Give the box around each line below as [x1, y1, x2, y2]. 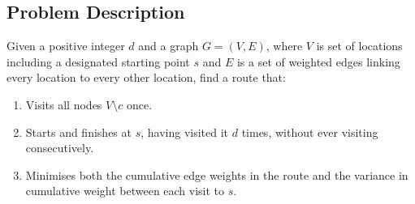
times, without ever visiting [241, 123, 378, 140]
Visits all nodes [25, 96, 102, 113]
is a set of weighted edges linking [236, 53, 400, 70]
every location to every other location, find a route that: [6, 69, 286, 86]
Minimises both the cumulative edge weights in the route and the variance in [25, 166, 409, 183]
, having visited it [140, 123, 229, 140]
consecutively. [25, 139, 94, 156]
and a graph [138, 37, 199, 54]
